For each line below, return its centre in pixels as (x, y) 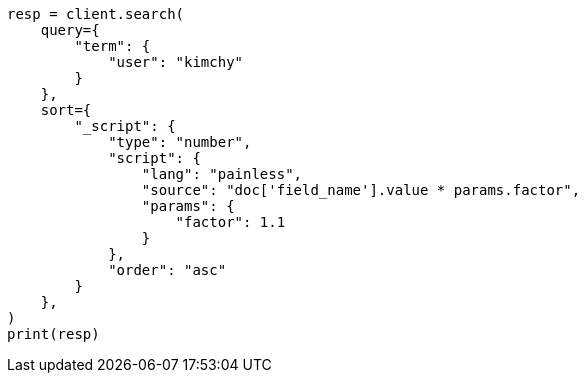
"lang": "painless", (222, 174)
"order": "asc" (167, 270)
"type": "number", (180, 142)
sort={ (66, 110)
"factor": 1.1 (230, 222)
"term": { (112, 46)
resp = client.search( (96, 14)
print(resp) (53, 334)
